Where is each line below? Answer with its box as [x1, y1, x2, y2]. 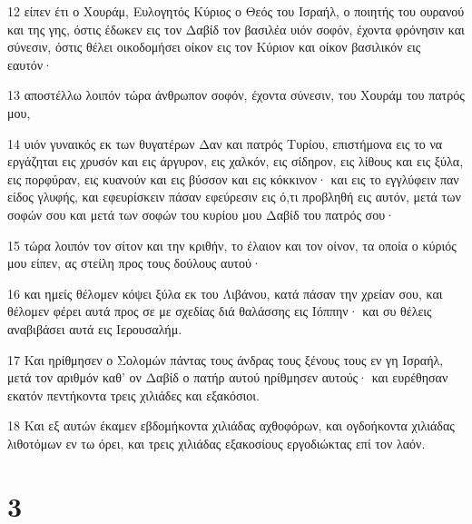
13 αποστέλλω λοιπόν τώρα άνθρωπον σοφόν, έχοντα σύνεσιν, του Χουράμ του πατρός [7, 85, 465, 104]
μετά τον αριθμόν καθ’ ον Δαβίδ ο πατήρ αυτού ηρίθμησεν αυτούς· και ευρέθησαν [7, 368, 448, 387]
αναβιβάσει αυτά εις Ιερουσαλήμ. [7, 319, 182, 338]
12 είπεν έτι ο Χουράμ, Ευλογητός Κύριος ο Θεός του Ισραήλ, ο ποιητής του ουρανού [7, 2, 465, 20]
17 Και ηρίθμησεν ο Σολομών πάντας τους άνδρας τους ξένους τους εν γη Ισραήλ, [7, 350, 444, 369]
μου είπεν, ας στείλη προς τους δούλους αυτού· [7, 253, 261, 272]
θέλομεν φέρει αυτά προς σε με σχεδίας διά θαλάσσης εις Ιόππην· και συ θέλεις [7, 302, 432, 321]
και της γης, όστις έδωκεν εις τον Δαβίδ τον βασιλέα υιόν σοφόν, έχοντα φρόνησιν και [7, 19, 465, 38]
